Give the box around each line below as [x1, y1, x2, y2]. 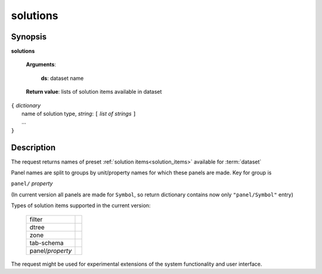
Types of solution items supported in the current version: [11, 202, 151, 209]
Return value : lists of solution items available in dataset [26, 88, 162, 96]
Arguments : [26, 61, 57, 68]
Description [11, 142, 56, 152]
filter [29, 215, 43, 223]
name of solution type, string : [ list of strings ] [21, 110, 137, 118]
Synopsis [11, 32, 47, 42]
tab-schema [29, 239, 64, 247]
